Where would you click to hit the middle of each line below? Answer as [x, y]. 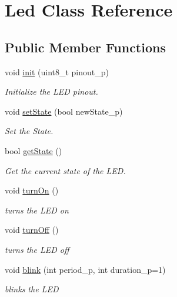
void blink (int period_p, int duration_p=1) [85, 269]
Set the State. [29, 131]
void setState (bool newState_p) [64, 111]
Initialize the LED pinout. [51, 91]
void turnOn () [32, 190]
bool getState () [34, 150]
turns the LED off [37, 249]
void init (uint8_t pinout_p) [57, 71]
